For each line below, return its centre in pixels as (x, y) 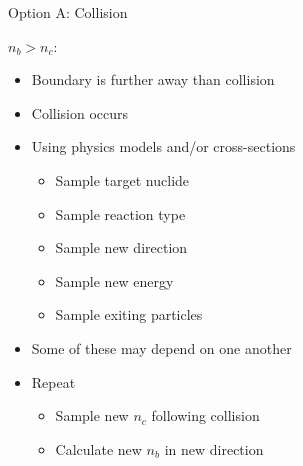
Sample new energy (114, 280)
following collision (205, 415)
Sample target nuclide (122, 179)
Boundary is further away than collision (153, 79)
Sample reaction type (120, 213)
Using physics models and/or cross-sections (163, 146)
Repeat (53, 381)
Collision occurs (80, 112)
